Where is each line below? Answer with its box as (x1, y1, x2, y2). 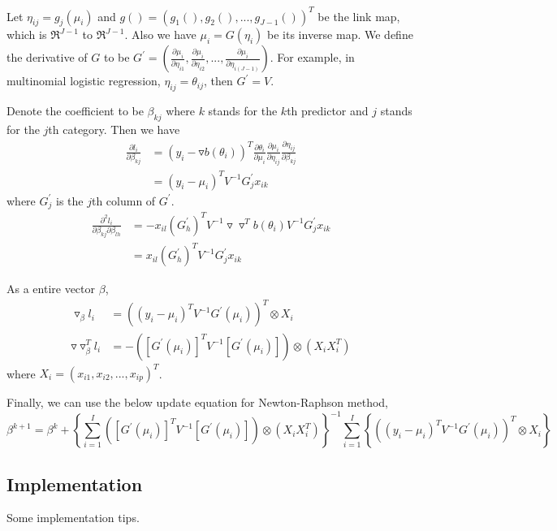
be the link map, (317, 7, 400, 24)
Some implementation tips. (6, 509, 140, 526)
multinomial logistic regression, (6, 72, 161, 89)
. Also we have (124, 26, 196, 43)
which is (6, 26, 47, 43)
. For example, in (270, 49, 355, 66)
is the (55, 192, 84, 209)
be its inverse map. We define (267, 26, 413, 43)
